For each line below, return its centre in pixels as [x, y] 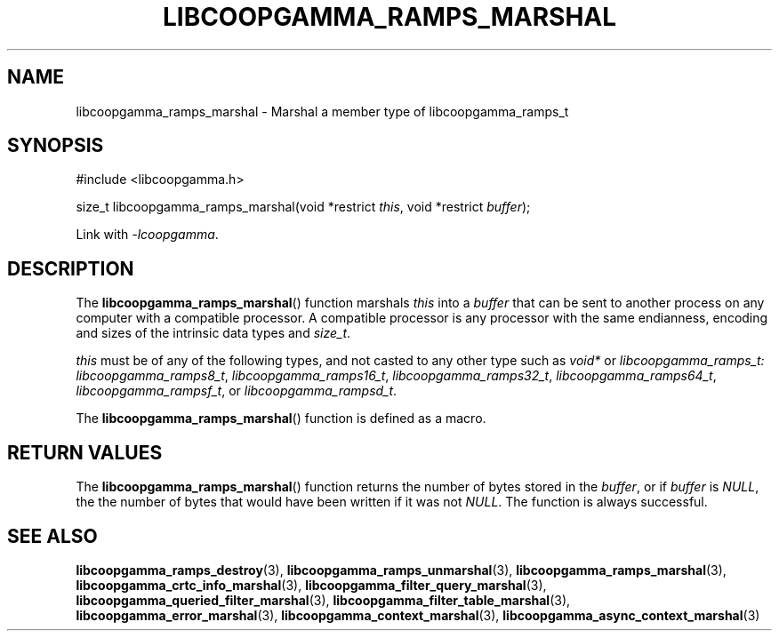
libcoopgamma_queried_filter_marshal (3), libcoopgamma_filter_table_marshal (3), [323, 600]
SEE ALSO [52, 536]
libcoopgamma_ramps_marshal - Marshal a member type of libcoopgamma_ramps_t [322, 111]
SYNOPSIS [56, 146]
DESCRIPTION [71, 268]
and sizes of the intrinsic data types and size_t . [213, 333]
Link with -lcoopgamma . [147, 235]
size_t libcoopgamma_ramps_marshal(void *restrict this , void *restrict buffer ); [303, 207]
